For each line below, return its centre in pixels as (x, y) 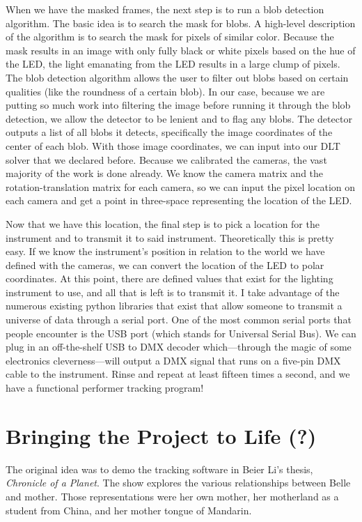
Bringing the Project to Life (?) (161, 435)
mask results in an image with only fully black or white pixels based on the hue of (181, 50)
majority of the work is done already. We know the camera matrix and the (165, 173)
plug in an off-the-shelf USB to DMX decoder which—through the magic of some (179, 347)
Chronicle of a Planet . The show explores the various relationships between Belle (178, 483)
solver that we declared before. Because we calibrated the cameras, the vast (166, 159)
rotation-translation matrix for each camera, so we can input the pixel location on (181, 186)
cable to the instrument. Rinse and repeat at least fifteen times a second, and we (178, 374)
